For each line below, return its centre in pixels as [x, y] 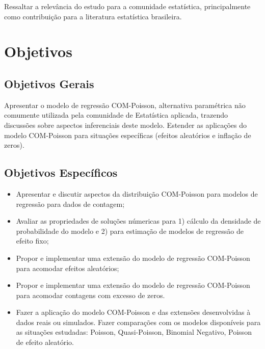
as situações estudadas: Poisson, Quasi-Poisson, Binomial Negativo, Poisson [134, 332]
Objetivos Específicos [61, 172]
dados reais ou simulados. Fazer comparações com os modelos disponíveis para [138, 322]
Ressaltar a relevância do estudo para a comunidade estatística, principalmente [127, 6]
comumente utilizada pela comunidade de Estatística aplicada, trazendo [116, 115]
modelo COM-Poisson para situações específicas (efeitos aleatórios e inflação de [128, 135]
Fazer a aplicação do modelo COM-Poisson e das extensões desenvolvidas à [133, 312]
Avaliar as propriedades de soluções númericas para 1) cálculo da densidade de [138, 221]
